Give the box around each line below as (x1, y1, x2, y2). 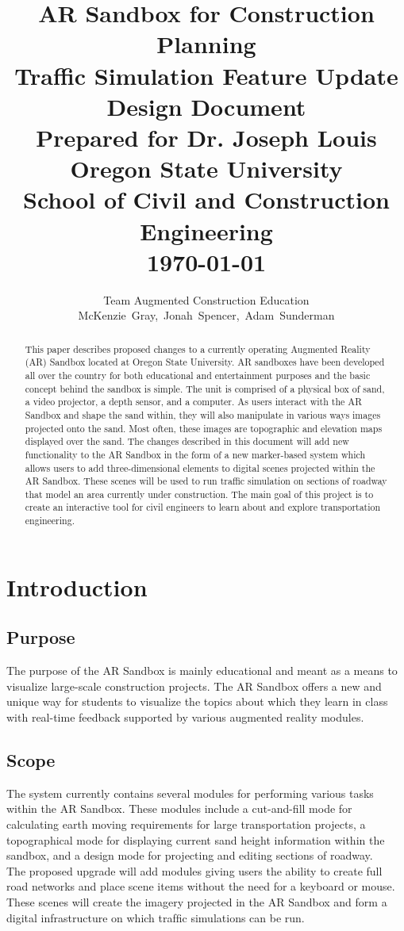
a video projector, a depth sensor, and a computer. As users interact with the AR (25, 395, 362, 408)
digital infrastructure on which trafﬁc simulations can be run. (6, 909, 305, 925)
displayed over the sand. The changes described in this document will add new (25, 435, 349, 448)
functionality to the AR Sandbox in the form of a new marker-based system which (25, 447, 365, 461)
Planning (156, 28, 256, 60)
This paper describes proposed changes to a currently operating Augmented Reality (25, 342, 371, 355)
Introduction (6, 570, 148, 603)
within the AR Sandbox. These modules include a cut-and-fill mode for (6, 800, 352, 817)
